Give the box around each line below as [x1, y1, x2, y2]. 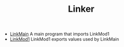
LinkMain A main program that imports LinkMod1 [9, 31, 110, 37]
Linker [68, 3, 95, 15]
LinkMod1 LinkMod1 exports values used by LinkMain [9, 36, 120, 42]
